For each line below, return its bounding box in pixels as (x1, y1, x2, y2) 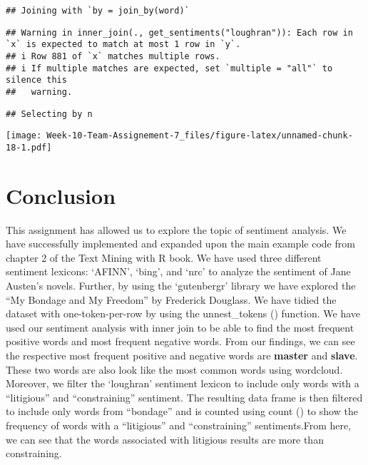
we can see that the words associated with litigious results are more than (6, 431, 324, 446)
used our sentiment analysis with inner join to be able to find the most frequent (6, 320, 354, 334)
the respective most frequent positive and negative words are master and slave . (6, 348, 358, 363)
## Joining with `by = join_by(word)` (6, 6, 190, 16)
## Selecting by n (6, 108, 93, 119)
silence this (6, 75, 67, 86)
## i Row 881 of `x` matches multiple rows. (6, 51, 220, 61)
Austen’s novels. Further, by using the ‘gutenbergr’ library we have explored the (6, 278, 356, 293)
